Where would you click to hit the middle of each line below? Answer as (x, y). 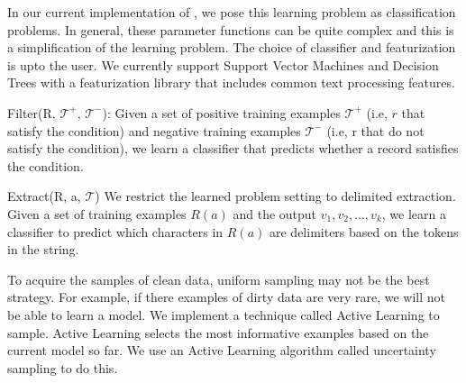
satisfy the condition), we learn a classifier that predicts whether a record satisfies (233, 148)
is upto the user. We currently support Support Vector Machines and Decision (223, 64)
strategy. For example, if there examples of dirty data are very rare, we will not (226, 297)
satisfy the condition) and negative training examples (154, 130)
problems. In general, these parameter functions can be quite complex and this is (231, 29)
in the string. (43, 249)
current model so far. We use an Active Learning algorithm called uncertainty (222, 350)
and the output (275, 213)
